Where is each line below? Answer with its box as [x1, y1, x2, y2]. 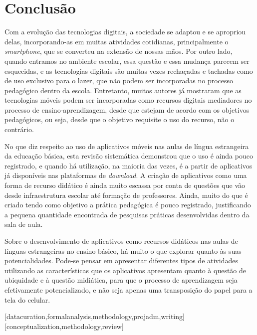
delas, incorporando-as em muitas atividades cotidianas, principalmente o [4, 36, 229, 46]
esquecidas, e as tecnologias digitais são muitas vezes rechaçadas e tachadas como [4, 65, 253, 76]
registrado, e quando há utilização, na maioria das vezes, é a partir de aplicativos [4, 160, 253, 170]
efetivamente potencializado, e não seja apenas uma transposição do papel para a [4, 284, 253, 295]
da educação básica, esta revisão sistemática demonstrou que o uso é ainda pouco [4, 151, 253, 161]
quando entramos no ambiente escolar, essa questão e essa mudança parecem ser [4, 55, 250, 66]
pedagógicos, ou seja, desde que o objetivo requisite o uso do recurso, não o [4, 114, 235, 125]
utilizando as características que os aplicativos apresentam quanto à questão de [4, 265, 247, 275]
